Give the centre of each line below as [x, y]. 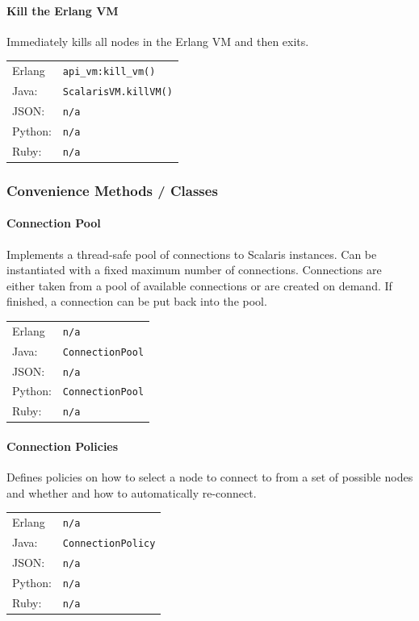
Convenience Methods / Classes [112, 190]
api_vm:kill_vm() [109, 72]
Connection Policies [63, 446]
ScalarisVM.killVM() [117, 92]
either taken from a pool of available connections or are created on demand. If [199, 285]
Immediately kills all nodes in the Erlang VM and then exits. [158, 41]
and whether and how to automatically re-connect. [132, 492]
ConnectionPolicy [109, 544]
